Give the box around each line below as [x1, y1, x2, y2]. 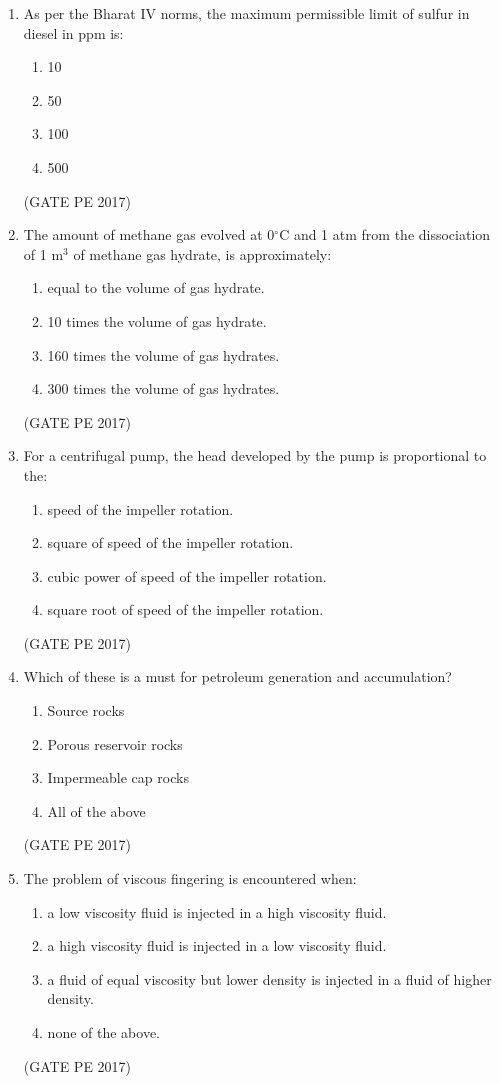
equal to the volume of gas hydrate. [47, 277, 265, 298]
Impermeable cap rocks [47, 767, 189, 788]
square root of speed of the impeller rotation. [47, 599, 324, 620]
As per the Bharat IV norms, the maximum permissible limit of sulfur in [23, 3, 470, 23]
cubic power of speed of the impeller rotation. [47, 565, 327, 586]
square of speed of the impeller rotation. [47, 532, 294, 553]
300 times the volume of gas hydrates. [47, 378, 280, 399]
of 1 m [23, 243, 64, 264]
